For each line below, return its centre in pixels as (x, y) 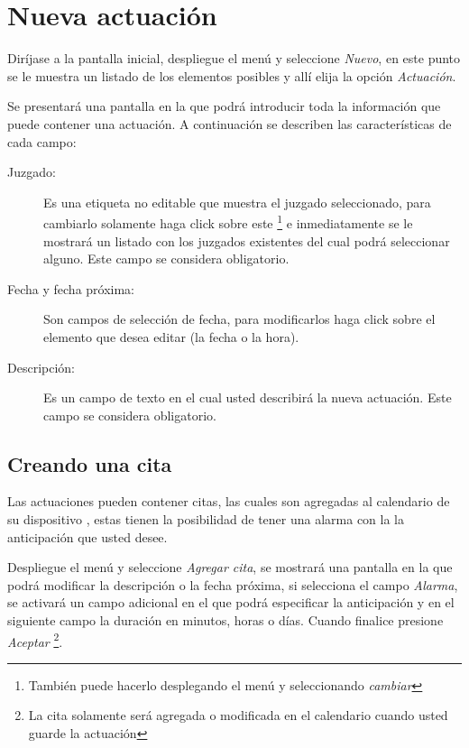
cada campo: (42, 141)
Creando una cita (90, 463)
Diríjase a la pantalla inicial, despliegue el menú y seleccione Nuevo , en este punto (234, 58)
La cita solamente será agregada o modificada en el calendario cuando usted (238, 715)
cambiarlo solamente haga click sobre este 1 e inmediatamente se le (228, 222)
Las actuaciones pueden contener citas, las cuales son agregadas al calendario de (229, 501)
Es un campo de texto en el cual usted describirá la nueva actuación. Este (248, 397)
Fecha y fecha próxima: (71, 288)
